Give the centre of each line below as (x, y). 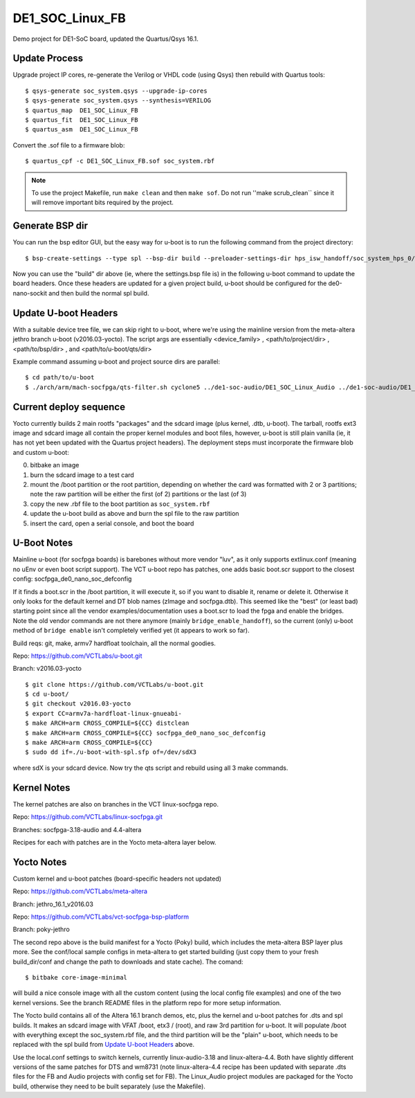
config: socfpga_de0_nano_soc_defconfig (72, 579)
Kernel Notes (41, 787)
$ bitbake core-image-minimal (76, 977)
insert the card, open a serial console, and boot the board (112, 523)
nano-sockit (30, 293)
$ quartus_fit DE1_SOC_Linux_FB (82, 120)
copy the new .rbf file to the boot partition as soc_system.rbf (120, 504)
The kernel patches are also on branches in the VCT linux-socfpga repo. (116, 804)
